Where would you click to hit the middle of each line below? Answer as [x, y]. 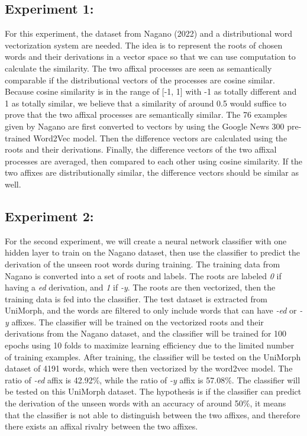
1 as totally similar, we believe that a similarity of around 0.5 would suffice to [146, 103]
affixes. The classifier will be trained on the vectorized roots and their [138, 322]
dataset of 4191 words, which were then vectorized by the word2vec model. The [149, 368]
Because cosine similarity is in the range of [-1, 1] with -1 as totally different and [151, 91]
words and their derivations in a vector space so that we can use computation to [150, 56]
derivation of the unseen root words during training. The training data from [143, 264]
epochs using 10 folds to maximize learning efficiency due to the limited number [150, 345]
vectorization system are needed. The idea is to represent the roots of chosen [144, 45]
